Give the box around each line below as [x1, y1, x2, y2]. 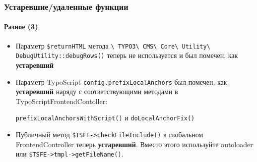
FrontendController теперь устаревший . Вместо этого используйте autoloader [15, 139, 253, 149]
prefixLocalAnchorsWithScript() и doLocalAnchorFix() [15, 112, 195, 123]
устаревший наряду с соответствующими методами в [15, 86, 178, 97]
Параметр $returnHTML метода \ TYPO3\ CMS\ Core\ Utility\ [15, 40, 210, 51]
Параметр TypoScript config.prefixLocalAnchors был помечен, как [15, 76, 227, 87]
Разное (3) [4, 21, 38, 32]
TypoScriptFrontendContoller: [15, 96, 108, 106]
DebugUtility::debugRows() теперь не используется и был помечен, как [15, 50, 238, 60]
